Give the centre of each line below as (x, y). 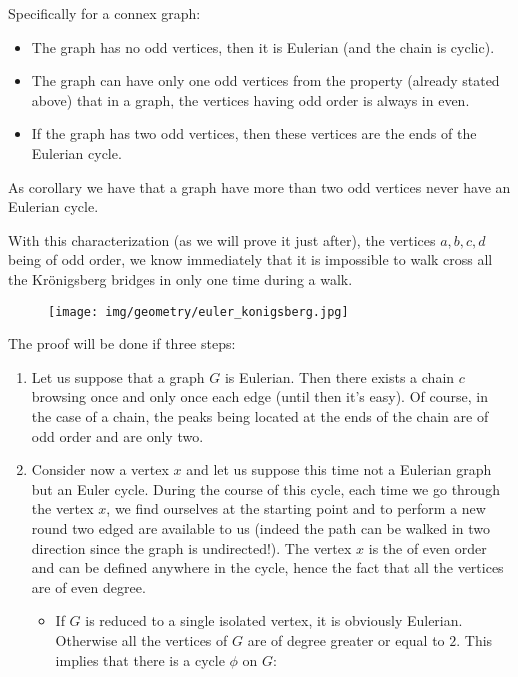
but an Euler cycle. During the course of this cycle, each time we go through (265, 488)
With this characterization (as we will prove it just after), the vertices (222, 239)
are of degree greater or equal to (346, 639)
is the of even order (427, 547)
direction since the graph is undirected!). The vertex (191, 547)
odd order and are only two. (117, 435)
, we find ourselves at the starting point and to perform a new (296, 508)
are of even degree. (88, 586)
